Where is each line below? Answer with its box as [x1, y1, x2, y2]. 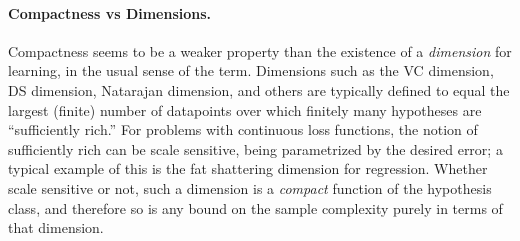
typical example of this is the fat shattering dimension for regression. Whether [8, 158, 488, 179]
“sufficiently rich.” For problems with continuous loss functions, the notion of [8, 119, 478, 140]
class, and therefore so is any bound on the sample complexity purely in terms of [8, 197, 503, 218]
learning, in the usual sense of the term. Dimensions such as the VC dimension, [8, 60, 494, 81]
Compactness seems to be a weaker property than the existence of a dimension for [8, 40, 512, 61]
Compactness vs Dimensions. [8, 2, 212, 23]
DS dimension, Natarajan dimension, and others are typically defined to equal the [8, 79, 510, 100]
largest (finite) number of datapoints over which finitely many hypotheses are [8, 99, 482, 120]
